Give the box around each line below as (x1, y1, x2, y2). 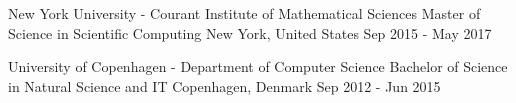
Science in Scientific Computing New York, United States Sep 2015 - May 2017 (8, 22, 492, 43)
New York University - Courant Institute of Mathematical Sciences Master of (8, 3, 481, 23)
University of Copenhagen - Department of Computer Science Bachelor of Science (8, 56, 508, 77)
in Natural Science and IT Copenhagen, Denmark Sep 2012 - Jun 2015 (8, 75, 441, 96)
